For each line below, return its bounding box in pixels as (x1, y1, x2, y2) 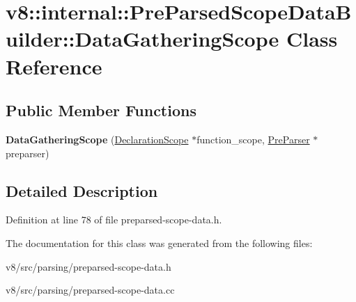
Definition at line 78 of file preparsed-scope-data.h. (6, 212, 222, 227)
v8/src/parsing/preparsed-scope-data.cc (6, 283, 175, 297)
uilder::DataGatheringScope (6, 24, 279, 53)
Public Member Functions (6, 100, 196, 121)
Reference (6, 51, 102, 80)
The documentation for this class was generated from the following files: (6, 235, 313, 250)
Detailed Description (6, 180, 158, 201)
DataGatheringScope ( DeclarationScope (6, 132, 189, 146)
